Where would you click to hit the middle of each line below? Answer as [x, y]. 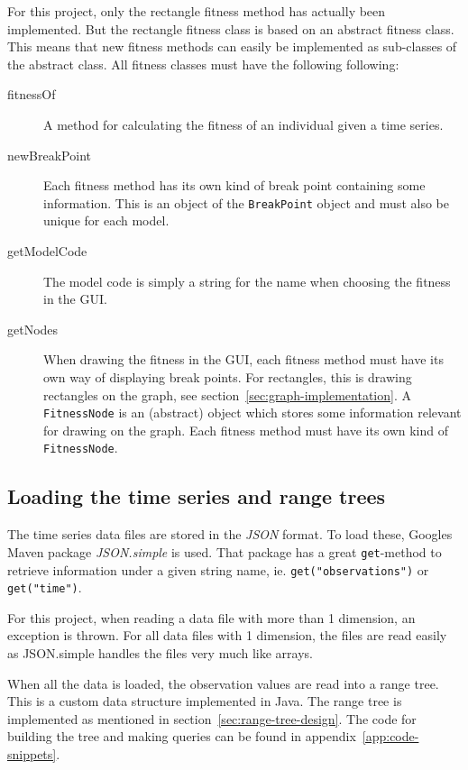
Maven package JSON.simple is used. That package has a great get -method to [225, 551]
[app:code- [390, 736]
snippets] [32, 753]
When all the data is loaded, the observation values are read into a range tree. [223, 683]
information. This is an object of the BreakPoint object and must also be [246, 202]
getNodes [33, 329]
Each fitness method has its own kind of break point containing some [234, 185]
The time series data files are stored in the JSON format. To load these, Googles [230, 534]
